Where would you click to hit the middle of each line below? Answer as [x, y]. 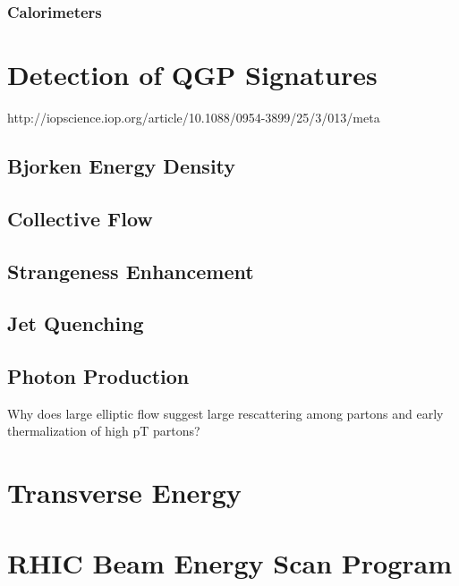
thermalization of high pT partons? [104, 431]
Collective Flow [80, 218]
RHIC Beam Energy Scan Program [230, 562]
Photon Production [98, 376]
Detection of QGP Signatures [192, 75]
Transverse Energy [124, 493]
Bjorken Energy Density [122, 165]
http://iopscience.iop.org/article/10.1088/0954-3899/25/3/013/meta [194, 117]
